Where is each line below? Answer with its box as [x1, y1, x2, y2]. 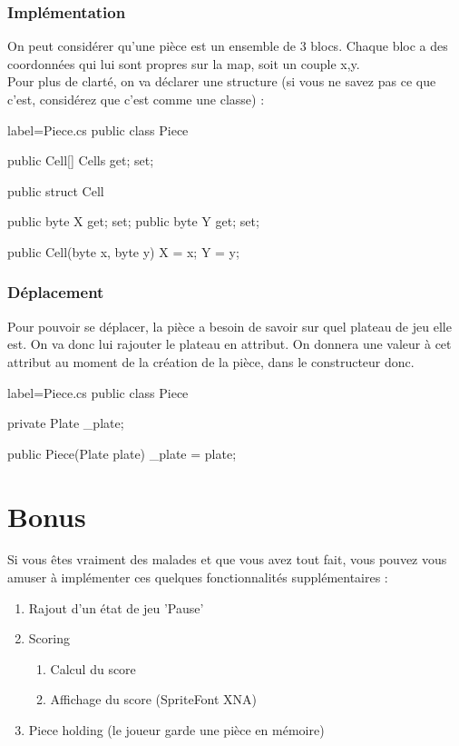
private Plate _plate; [7, 413, 124, 433]
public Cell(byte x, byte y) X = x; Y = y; [7, 242, 239, 261]
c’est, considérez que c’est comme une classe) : [7, 90, 265, 108]
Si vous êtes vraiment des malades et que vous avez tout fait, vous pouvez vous [7, 550, 447, 569]
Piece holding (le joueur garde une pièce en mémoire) [28, 721, 325, 740]
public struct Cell [7, 181, 104, 200]
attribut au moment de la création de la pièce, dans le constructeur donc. [7, 352, 415, 371]
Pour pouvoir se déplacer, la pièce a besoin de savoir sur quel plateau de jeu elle [7, 316, 452, 335]
